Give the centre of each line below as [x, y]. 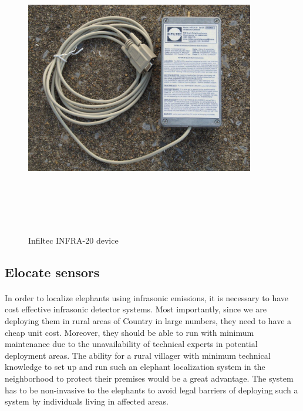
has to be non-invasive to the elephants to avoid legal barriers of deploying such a [151, 390]
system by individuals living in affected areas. [87, 401]
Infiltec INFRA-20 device [73, 240]
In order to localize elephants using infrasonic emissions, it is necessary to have [147, 297]
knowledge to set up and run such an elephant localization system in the [135, 367]
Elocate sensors [52, 272]
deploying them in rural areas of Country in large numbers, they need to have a [148, 321]
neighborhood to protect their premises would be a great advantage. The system [149, 378]
